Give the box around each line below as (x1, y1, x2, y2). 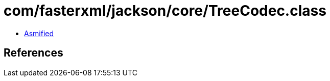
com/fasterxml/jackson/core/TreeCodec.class (4, 2, 326, 19)
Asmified (24, 29, 54, 38)
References (4, 46, 63, 60)
